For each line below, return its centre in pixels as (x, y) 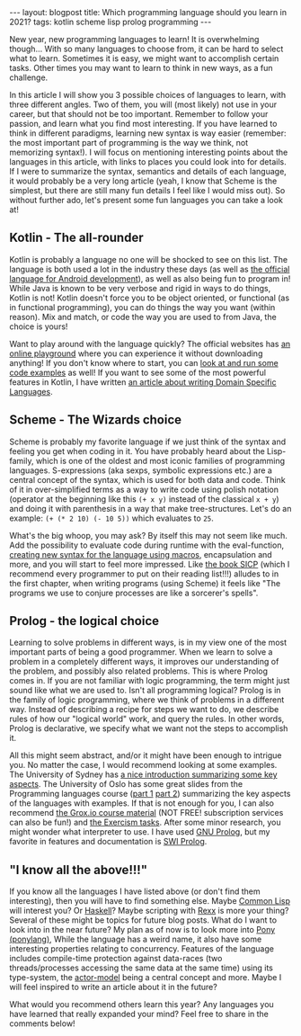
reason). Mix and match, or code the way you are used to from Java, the (143, 317)
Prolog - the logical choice (84, 621)
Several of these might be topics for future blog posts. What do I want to (143, 920)
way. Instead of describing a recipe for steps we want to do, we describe (144, 710)
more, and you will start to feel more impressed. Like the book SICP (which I (150, 564)
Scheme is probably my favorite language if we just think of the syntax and (147, 442)
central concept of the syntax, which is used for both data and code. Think (147, 479)
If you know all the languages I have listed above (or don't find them (135, 891)
